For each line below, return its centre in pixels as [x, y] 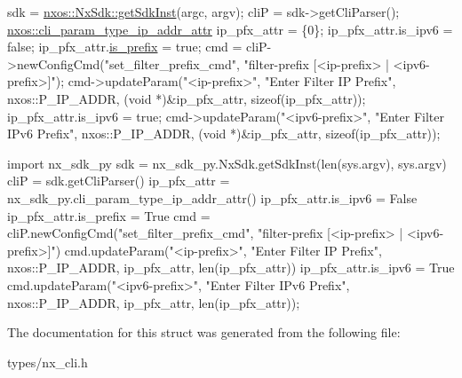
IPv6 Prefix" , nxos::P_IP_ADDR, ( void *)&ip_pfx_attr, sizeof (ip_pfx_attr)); [224, 134]
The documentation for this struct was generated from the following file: [204, 332]
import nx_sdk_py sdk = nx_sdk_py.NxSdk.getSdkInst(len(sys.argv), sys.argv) [227, 163]
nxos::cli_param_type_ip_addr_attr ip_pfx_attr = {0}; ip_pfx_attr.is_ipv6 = [230, 29]
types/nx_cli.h [48, 362]
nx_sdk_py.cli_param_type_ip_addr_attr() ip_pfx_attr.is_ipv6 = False [212, 197]
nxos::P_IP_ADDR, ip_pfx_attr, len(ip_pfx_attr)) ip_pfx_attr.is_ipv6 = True [231, 268]
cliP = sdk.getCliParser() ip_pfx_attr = [119, 181]
